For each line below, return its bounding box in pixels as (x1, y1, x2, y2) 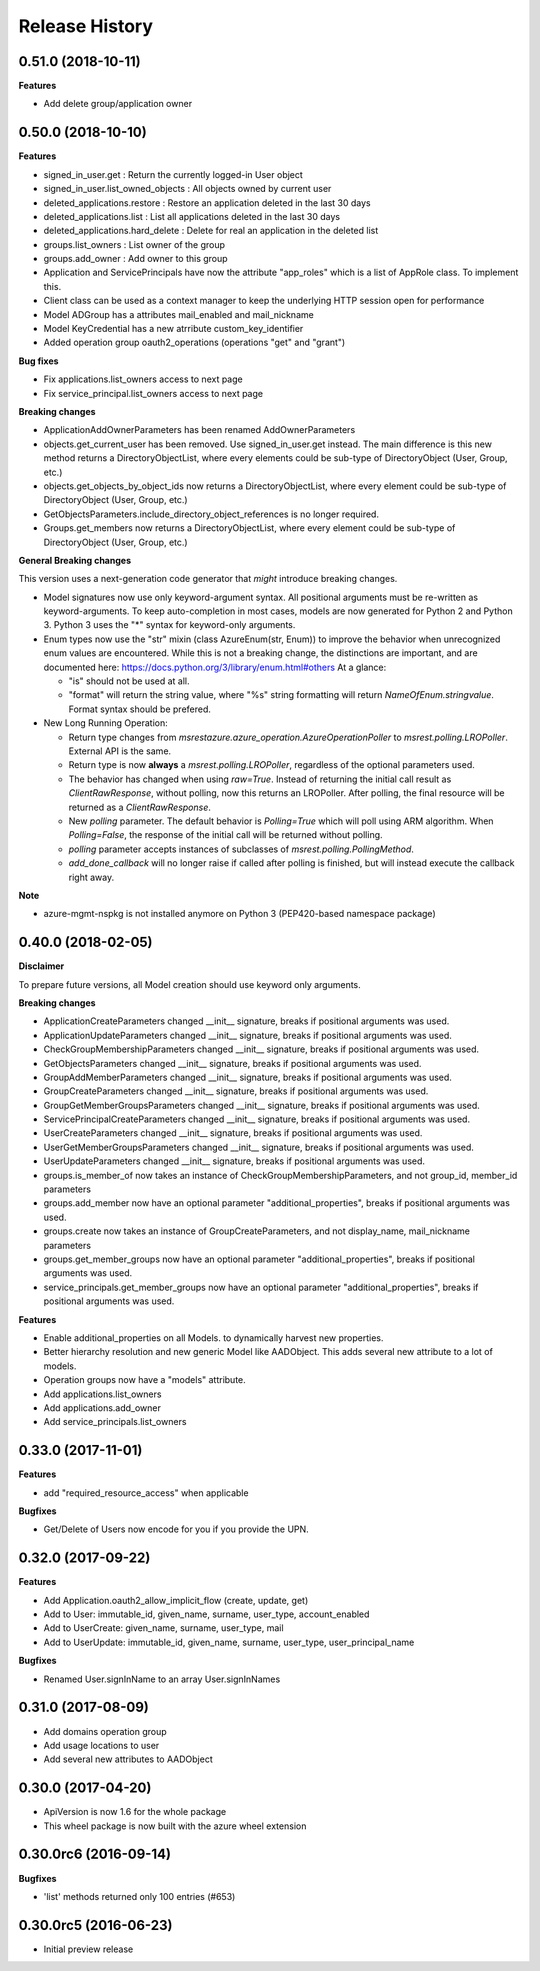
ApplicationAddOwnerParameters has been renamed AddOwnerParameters (43, 424, 356, 436)
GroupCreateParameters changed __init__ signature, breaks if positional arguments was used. (43, 1085, 429, 1097)
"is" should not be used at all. (68, 675, 190, 687)
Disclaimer (18, 960, 65, 972)
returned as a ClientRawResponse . (68, 801, 212, 813)
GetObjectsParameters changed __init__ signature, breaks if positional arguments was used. (43, 1057, 422, 1069)
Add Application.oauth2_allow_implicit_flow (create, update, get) (43, 1594, 309, 1606)
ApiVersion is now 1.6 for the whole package (43, 1806, 227, 1818)
